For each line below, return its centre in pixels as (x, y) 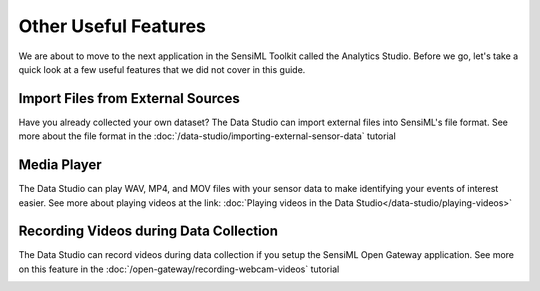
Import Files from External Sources (129, 98)
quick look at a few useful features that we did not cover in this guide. (162, 69)
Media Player (60, 165)
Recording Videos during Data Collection (148, 231)
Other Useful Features (112, 26)
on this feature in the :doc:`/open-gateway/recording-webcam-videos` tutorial (179, 269)
